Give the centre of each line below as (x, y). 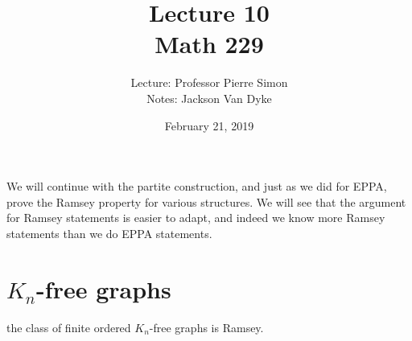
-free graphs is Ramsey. (206, 327)
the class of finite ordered (69, 327)
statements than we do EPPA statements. (109, 233)
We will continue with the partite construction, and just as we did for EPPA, (197, 186)
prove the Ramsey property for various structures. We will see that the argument (206, 201)
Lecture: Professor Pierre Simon (209, 82)
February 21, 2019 (209, 125)
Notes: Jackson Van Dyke (209, 98)
